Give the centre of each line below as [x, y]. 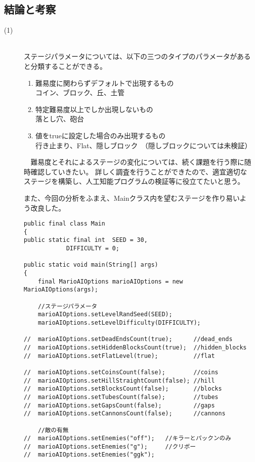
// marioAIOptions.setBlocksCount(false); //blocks [123, 389]
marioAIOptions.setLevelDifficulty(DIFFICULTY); [119, 322]
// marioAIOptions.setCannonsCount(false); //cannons [125, 414]
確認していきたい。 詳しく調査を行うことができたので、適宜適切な [139, 171]
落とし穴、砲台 [60, 119]
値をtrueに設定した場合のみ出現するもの [100, 135]
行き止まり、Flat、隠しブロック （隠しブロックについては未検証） [144, 145]
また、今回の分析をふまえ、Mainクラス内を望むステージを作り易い [132, 198]
